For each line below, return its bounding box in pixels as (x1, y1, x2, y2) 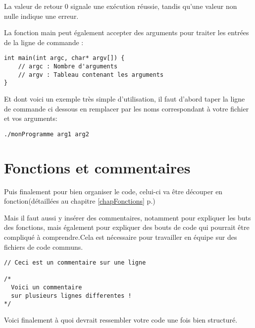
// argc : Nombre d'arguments (18, 63, 118, 70)
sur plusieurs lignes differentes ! (11, 292, 132, 299)
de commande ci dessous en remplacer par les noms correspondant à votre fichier (4, 103, 249, 113)
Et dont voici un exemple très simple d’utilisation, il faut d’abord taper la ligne (4, 94, 245, 104)
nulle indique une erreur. (4, 10, 79, 21)
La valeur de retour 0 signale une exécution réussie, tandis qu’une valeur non (4, 1, 237, 11)
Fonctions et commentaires (4, 157, 191, 177)
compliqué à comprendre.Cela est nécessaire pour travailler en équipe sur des (4, 231, 237, 242)
